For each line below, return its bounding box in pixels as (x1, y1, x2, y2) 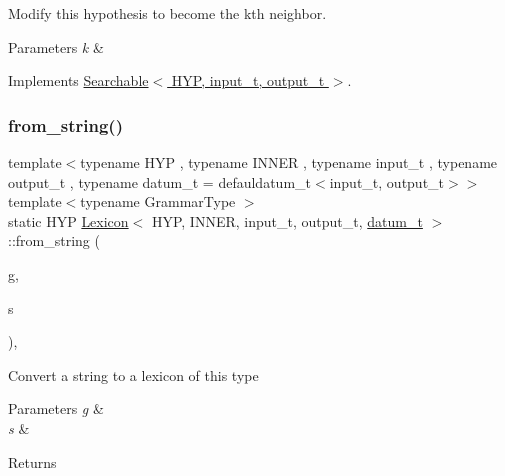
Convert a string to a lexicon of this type (8, 364, 259, 385)
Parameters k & (8, 36, 104, 57)
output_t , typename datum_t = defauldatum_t (8, 171, 311, 192)
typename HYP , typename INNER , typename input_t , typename (80, 152, 498, 172)
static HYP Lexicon (8, 210, 129, 231)
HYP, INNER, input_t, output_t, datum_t (151, 210, 423, 231)
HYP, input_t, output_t (171, 70, 325, 91)
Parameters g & (8, 398, 104, 419)
